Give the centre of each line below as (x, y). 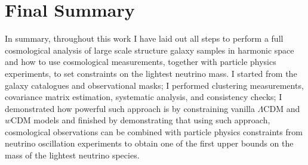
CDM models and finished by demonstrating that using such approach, (141, 120)
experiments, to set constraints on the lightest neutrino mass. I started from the (151, 73)
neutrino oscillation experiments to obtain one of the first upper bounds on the (149, 143)
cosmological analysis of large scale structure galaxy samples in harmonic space (150, 50)
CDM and (282, 108)
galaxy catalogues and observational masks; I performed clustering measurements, (154, 85)
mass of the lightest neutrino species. (72, 155)
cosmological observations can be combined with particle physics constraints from (154, 131)
